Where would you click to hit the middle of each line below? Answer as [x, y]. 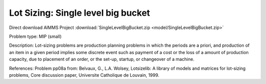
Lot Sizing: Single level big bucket [80, 13]
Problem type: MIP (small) [35, 36]
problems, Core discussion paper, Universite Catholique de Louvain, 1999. [84, 75]
